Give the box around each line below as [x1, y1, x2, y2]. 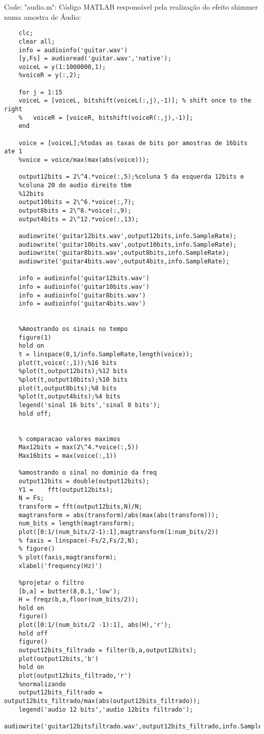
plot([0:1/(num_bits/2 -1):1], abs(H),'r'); [18, 621, 172, 629]
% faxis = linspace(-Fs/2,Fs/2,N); [18, 537, 139, 544]
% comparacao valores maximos [18, 435, 121, 443]
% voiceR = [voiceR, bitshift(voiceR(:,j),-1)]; [18, 114, 193, 121]
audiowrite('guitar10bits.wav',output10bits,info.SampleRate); [18, 241, 237, 248]
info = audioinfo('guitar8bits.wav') [18, 291, 146, 299]
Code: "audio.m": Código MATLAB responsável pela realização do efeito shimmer [4, 2, 258, 12]
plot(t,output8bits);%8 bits [18, 384, 117, 392]
